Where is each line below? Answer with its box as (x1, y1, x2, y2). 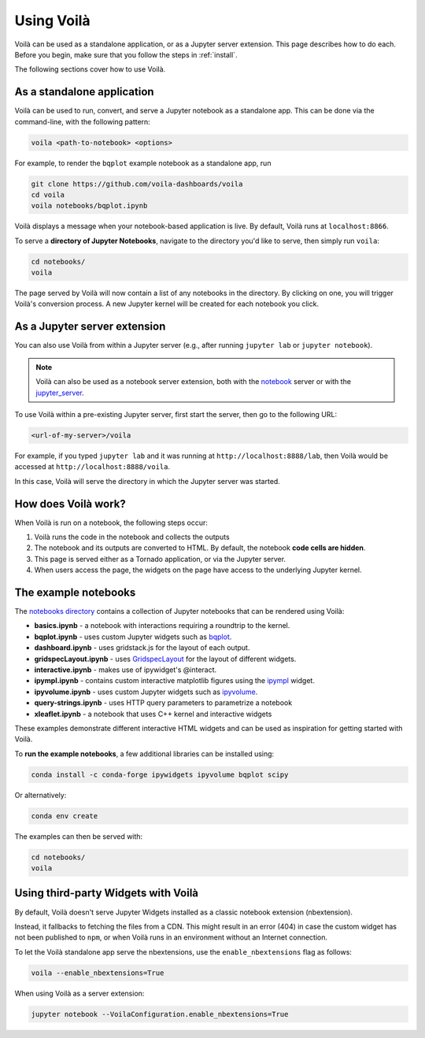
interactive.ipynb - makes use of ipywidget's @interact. (34, 665, 217, 674)
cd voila (31, 190, 65, 199)
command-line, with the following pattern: (14, 116, 151, 126)
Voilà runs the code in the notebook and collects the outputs (34, 532, 230, 541)
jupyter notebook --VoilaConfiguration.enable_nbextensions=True (31, 1010, 289, 1018)
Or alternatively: (14, 790, 67, 800)
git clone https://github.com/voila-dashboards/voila (31, 179, 243, 188)
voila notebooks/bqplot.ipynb (31, 201, 148, 210)
